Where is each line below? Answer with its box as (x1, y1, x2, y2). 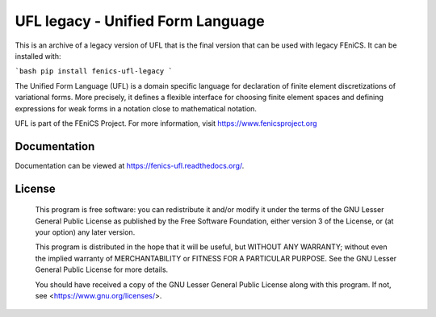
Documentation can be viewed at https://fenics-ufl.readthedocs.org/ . (15, 161, 245, 170)
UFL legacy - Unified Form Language (15, 12, 266, 30)
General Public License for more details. (35, 265, 169, 274)
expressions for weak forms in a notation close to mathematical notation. (15, 103, 258, 113)
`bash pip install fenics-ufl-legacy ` (15, 67, 173, 76)
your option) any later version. (35, 227, 136, 237)
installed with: (15, 51, 61, 60)
